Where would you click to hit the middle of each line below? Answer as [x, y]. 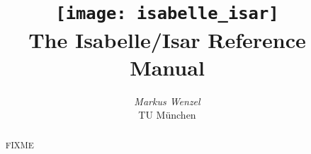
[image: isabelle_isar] [167, 14]
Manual [167, 67]
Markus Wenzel [167, 101]
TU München [167, 115]
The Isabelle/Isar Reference [167, 39]
